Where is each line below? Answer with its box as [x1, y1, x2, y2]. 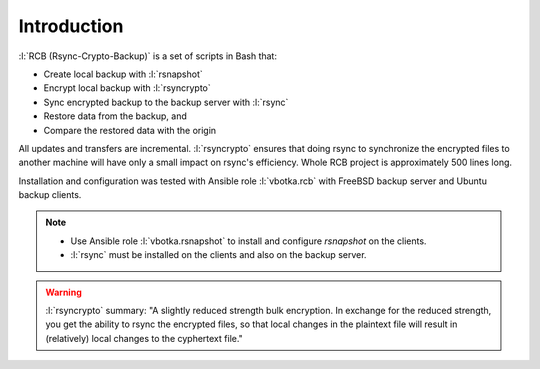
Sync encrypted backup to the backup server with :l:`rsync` [43, 96, 289, 108]
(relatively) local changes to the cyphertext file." [45, 332, 244, 344]
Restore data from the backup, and [43, 110, 187, 122]
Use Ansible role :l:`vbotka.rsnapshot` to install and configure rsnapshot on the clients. [70, 235, 427, 247]
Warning [45, 286, 82, 298]
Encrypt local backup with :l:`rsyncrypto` [43, 82, 211, 94]
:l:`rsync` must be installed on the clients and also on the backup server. [70, 249, 367, 261]
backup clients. [18, 189, 82, 201]
